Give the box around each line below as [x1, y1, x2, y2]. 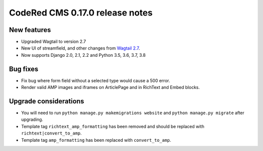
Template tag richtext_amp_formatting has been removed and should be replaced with [21, 123, 205, 129]
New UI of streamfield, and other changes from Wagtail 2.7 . [21, 45, 140, 51]
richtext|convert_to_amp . [21, 130, 82, 136]
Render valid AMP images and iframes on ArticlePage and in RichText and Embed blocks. [21, 84, 200, 90]
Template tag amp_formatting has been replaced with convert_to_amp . [21, 137, 171, 143]
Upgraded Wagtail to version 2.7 [21, 39, 86, 45]
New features [9, 26, 51, 34]
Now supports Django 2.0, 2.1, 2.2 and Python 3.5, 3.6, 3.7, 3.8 [21, 52, 146, 58]
